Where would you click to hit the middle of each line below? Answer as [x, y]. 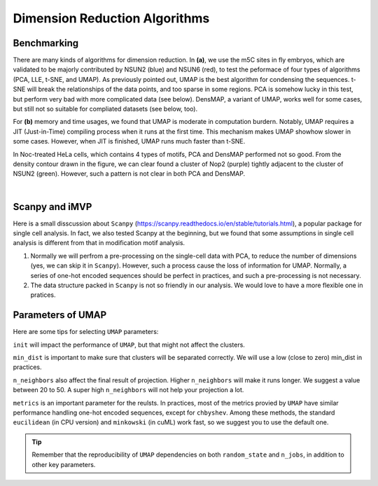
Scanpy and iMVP [52, 207]
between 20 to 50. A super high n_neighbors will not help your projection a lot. [128, 390]
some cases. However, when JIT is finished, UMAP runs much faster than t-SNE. [129, 141]
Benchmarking [46, 43]
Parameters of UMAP [60, 315]
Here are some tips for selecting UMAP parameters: [86, 332]
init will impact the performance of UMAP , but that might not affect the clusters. [129, 345]
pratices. [43, 295]
